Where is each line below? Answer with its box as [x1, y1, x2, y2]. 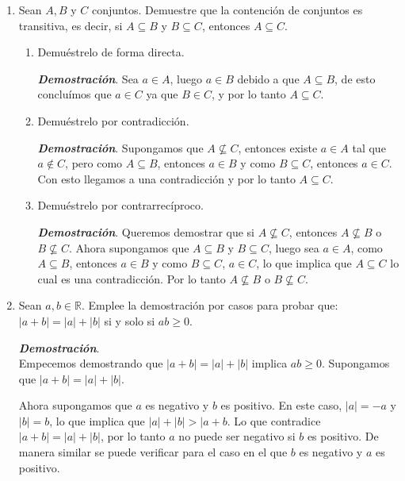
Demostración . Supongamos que [37, 139, 204, 156]
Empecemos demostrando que [18, 355, 163, 371]
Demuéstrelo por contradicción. [37, 112, 189, 129]
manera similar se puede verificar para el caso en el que [18, 444, 288, 460]
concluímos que [37, 86, 112, 102]
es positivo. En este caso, [220, 397, 342, 414]
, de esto [334, 70, 376, 87]
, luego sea [268, 239, 319, 256]
